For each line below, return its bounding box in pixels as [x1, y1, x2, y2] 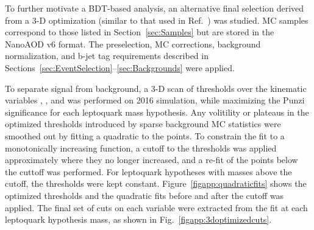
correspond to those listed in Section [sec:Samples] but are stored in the [5, 26, 274, 38]
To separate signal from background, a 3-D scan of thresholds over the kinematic [5, 82, 307, 94]
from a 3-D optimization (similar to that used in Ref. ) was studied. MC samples [5, 13, 309, 26]
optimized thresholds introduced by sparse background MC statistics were [5, 117, 281, 130]
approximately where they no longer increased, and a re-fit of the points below [5, 153, 298, 166]
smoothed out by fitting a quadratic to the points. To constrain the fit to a [5, 129, 285, 142]
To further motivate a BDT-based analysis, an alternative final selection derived [5, 2, 304, 14]
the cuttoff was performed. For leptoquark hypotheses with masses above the [5, 165, 292, 178]
